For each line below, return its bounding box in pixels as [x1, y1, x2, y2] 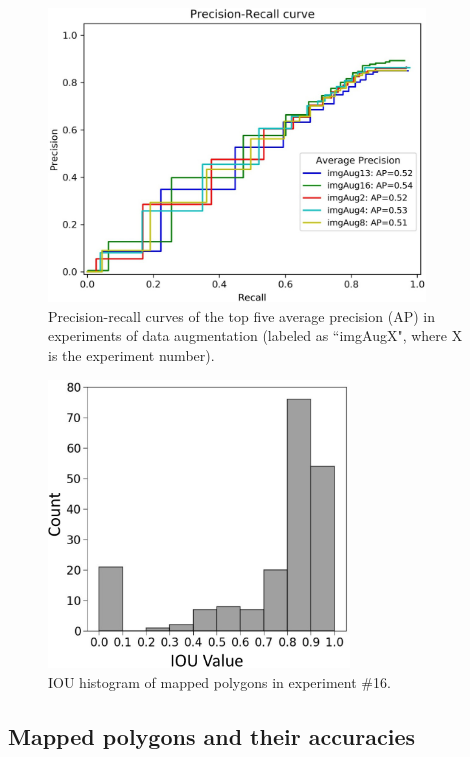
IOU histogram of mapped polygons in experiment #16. [48, 671, 391, 692]
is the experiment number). [48, 344, 215, 365]
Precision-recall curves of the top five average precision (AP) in [48, 305, 435, 326]
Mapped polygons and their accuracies [8, 720, 415, 751]
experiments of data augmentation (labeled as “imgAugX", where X [48, 325, 463, 346]
